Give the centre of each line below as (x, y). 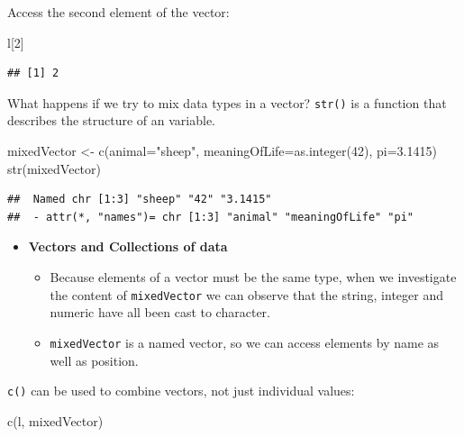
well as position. (94, 360)
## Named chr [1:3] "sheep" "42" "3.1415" (140, 200)
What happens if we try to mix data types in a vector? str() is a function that (227, 102)
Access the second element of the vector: (118, 12)
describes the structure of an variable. (111, 120)
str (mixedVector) (54, 168)
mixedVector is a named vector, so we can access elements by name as (245, 342)
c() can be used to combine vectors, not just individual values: (181, 391)
